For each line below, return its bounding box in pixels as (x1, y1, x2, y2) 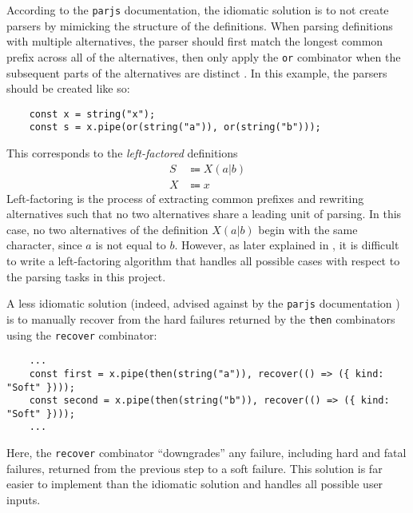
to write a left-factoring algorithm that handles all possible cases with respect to (6, 253, 400, 269)
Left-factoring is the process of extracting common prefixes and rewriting (6, 189, 364, 206)
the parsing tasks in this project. (6, 268, 166, 284)
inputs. (6, 491, 41, 507)
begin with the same (258, 221, 358, 237)
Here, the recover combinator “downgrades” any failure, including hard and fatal (6, 444, 407, 461)
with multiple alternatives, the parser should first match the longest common (6, 33, 383, 50)
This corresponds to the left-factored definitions (6, 145, 238, 161)
